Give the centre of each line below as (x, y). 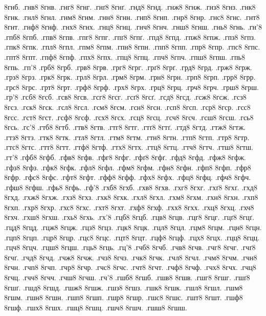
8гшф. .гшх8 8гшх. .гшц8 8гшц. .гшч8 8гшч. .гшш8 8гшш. (96, 307)
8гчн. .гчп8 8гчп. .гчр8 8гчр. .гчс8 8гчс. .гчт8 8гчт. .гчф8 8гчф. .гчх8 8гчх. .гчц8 (130, 267)
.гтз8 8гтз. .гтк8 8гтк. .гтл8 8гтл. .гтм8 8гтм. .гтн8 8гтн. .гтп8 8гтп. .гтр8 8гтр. (127, 137)
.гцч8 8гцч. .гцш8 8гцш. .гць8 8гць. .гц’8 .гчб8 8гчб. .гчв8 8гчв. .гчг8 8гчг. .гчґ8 (130, 247)
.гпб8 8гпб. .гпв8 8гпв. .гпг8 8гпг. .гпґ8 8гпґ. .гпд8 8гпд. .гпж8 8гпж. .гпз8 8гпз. (130, 37)
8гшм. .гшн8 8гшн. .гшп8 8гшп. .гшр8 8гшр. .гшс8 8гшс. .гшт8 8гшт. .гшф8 (124, 297)
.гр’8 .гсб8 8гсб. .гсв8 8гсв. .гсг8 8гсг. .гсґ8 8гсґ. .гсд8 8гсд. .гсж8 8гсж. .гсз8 (125, 97)
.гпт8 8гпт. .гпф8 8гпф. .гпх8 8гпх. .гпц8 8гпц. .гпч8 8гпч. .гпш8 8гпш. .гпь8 (125, 57)
